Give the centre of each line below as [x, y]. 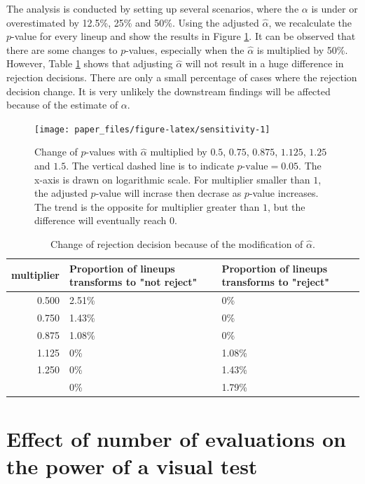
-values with [112, 152]
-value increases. [284, 193]
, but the [286, 206]
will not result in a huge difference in [264, 63]
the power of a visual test [132, 465]
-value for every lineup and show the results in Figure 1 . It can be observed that [184, 36]
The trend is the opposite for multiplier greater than [147, 206]
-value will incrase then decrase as [168, 193]
